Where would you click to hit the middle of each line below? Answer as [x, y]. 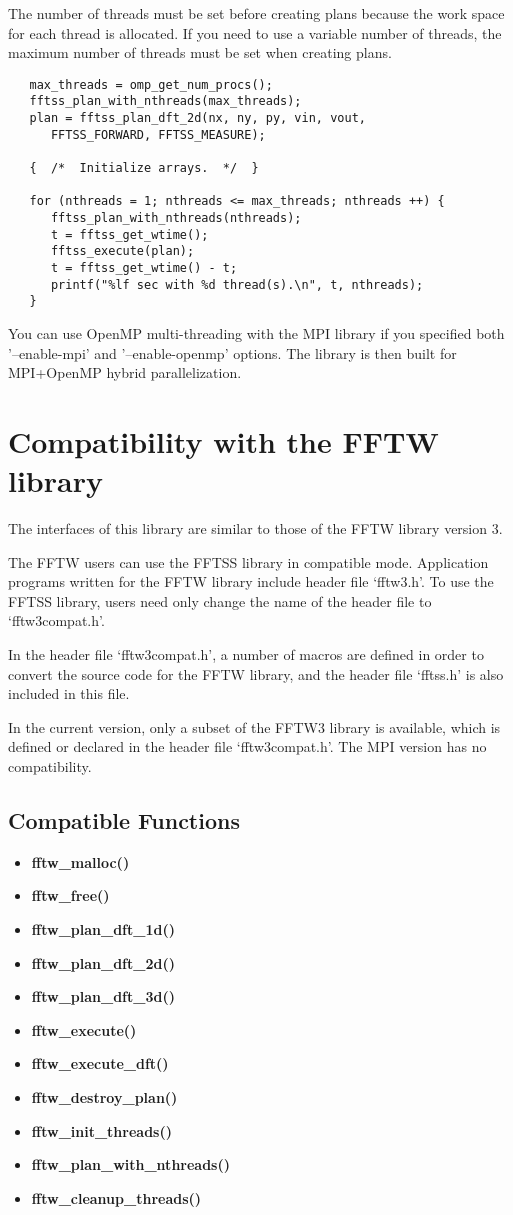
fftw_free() [70, 895]
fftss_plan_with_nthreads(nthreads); [176, 218]
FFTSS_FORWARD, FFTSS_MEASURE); [158, 134]
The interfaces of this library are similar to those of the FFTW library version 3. [255, 528]
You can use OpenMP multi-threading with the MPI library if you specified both [256, 332]
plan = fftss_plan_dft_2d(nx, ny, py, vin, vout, [197, 118]
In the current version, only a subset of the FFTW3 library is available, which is [254, 726]
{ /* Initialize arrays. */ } [144, 168]
